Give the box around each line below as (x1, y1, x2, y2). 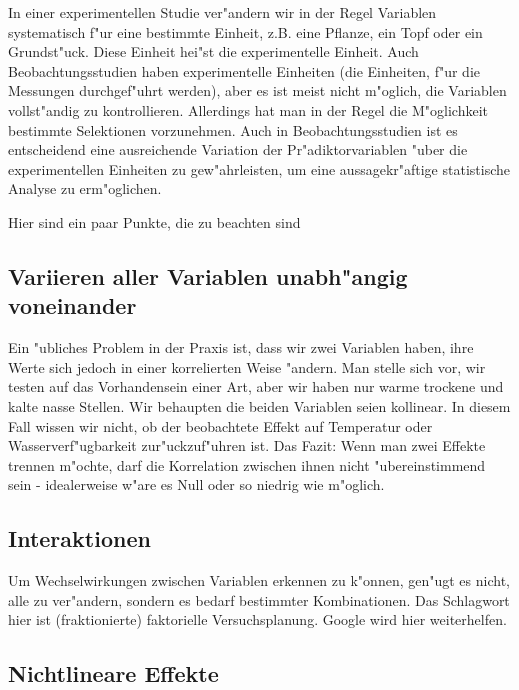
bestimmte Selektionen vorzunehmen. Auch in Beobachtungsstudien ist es (8, 119, 458, 140)
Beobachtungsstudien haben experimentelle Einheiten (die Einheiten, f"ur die (8, 60, 480, 81)
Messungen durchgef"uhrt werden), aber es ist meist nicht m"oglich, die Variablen (8, 80, 507, 101)
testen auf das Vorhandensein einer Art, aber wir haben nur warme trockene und (8, 376, 504, 397)
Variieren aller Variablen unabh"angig (8, 260, 408, 291)
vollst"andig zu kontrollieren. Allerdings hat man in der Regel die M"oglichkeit (8, 99, 489, 120)
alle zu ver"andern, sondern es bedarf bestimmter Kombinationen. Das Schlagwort (8, 589, 510, 610)
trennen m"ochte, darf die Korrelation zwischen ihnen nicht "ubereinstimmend (8, 454, 486, 475)
